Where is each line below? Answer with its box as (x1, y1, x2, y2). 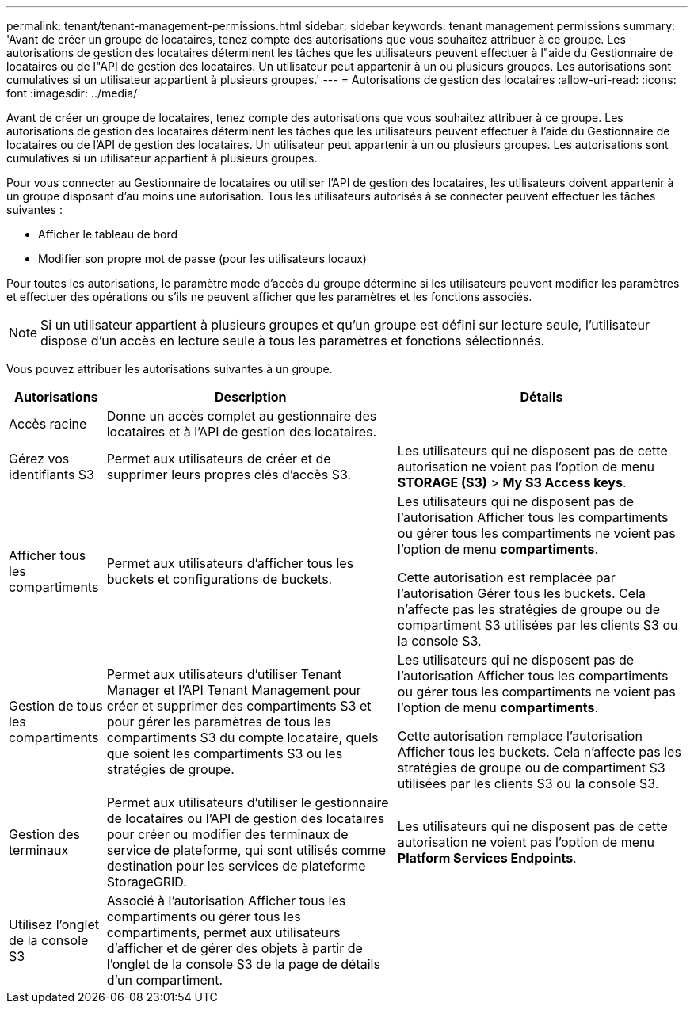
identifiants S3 (9, 467, 94, 482)
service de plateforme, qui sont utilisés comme (106, 842, 387, 858)
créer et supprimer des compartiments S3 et (106, 698, 372, 714)
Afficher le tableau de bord (38, 227, 178, 241)
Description (215, 389, 287, 405)
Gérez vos (9, 451, 70, 467)
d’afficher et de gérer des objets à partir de (106, 940, 363, 956)
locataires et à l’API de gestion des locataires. (106, 424, 377, 440)
